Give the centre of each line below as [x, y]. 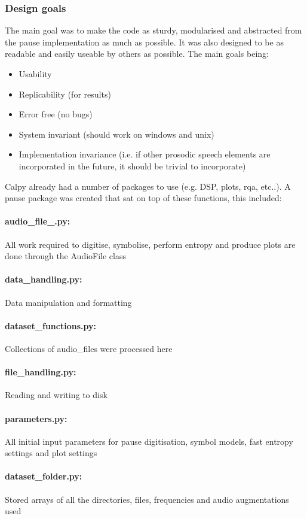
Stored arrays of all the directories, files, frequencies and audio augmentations [147, 499]
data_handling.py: [44, 279]
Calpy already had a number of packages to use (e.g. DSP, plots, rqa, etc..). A [148, 186]
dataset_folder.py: [44, 476]
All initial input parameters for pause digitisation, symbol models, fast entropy [149, 441]
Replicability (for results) [65, 94]
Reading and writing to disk [56, 395]
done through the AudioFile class [66, 256]
